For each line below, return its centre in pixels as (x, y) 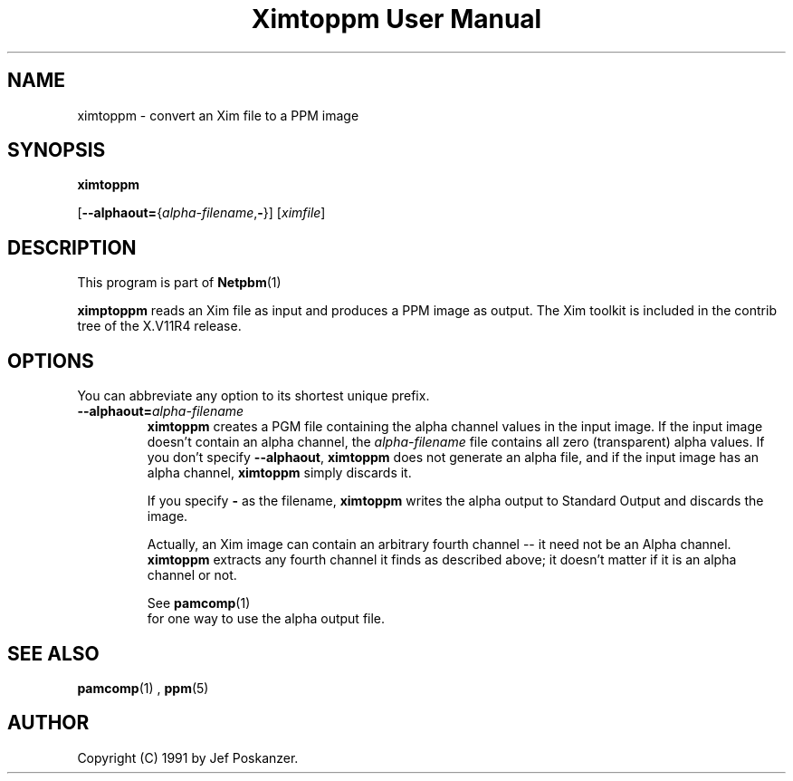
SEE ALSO (53, 653)
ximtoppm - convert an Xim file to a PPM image (218, 115)
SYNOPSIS (57, 150)
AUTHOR (48, 723)
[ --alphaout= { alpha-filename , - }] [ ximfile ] (201, 213)
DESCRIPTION (72, 247)
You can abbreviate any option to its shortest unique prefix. (253, 396)
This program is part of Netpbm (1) (179, 283)
